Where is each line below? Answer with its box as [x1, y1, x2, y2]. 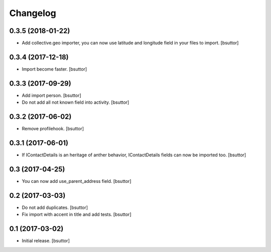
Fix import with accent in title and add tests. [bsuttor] [22, 211, 131, 217]
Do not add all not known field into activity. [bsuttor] [22, 99, 129, 105]
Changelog [9, 8, 56, 19]
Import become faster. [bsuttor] [22, 66, 87, 72]
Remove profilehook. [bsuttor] [22, 126, 84, 132]
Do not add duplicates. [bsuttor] [22, 204, 88, 210]
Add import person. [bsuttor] [22, 92, 81, 98]
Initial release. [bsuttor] [22, 238, 70, 244]
